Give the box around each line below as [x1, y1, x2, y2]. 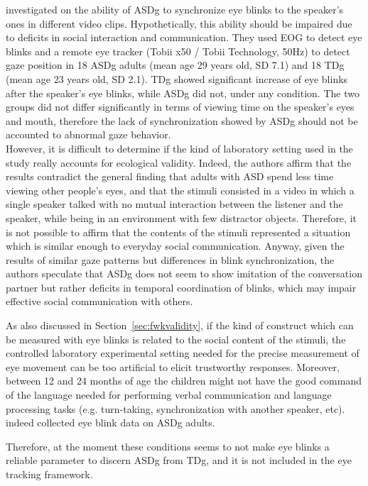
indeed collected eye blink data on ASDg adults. [6, 415, 215, 430]
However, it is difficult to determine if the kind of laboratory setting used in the [6, 140, 353, 155]
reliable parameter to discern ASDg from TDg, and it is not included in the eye [6, 453, 352, 468]
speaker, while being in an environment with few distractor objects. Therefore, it [6, 210, 357, 225]
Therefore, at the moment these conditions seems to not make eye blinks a [6, 438, 330, 453]
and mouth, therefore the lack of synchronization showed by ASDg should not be [6, 113, 358, 128]
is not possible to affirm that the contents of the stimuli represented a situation [6, 224, 351, 239]
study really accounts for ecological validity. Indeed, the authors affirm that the [6, 155, 352, 170]
